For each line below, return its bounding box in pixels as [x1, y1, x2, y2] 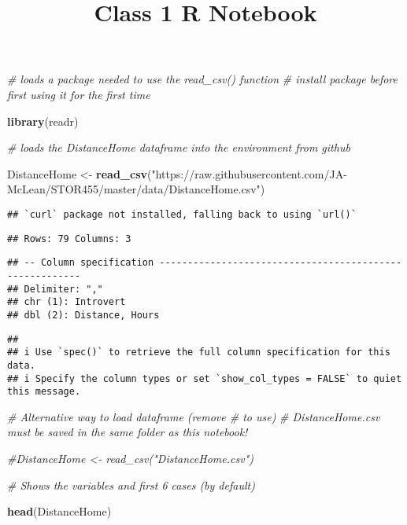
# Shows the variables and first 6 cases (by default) [7, 476, 255, 493]
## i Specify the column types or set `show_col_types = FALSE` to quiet [7, 373, 402, 384]
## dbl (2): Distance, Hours [7, 309, 160, 321]
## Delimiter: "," [7, 283, 103, 295]
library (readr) [7, 112, 79, 129]
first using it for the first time [7, 86, 150, 102]
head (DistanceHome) [7, 503, 112, 519]
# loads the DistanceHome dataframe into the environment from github [7, 139, 350, 156]
